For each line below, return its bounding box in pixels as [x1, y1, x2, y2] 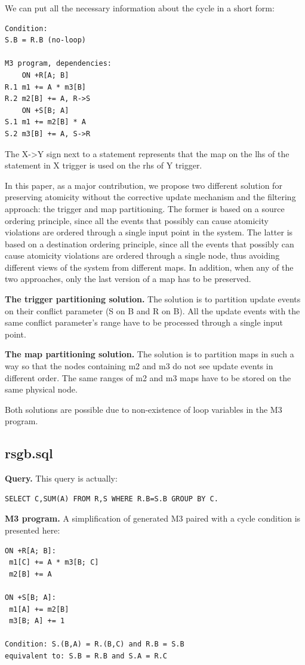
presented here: [5, 523, 60, 536]
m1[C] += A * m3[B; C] [9, 558, 99, 567]
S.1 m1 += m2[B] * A [5, 118, 87, 127]
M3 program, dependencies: [5, 59, 112, 68]
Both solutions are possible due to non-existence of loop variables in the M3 [5, 403, 282, 415]
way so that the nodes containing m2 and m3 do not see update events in [5, 360, 273, 372]
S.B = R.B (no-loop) [5, 36, 87, 45]
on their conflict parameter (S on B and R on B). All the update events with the [5, 304, 300, 317]
